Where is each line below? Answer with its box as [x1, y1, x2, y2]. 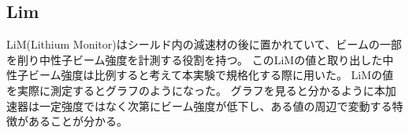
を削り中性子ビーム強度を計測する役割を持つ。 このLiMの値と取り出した [6, 51, 383, 67]
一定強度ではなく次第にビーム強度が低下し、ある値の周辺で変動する [39, 97, 392, 114]
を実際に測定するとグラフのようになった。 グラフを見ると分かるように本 [6, 81, 385, 98]
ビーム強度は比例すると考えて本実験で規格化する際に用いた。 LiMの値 [28, 67, 394, 83]
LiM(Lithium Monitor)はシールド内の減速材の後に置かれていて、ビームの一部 [6, 36, 402, 53]
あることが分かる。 [28, 113, 128, 129]
